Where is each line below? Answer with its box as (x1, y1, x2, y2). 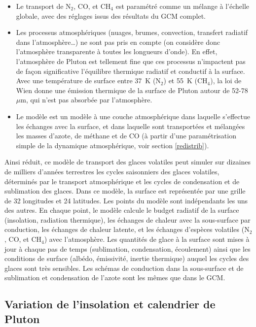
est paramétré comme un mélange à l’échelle (115, 1, 250, 11)
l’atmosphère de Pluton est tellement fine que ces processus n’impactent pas (16, 56, 246, 66)
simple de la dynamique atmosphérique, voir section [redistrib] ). (16, 140, 209, 150)
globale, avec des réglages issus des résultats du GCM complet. (16, 10, 206, 21)
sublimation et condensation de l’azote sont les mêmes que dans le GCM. (4, 272, 225, 283)
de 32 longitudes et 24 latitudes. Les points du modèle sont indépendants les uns (4, 195, 248, 205)
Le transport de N (16, 1, 71, 11)
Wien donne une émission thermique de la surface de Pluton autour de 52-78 (16, 85, 248, 95)
